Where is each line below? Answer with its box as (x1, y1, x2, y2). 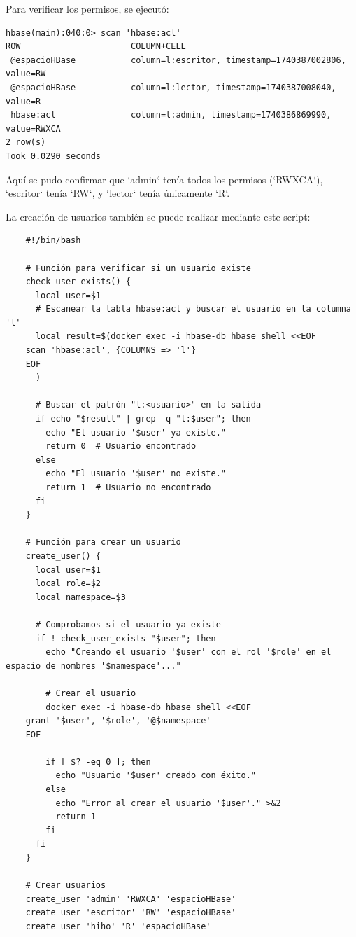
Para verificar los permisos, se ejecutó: (6, 1, 169, 15)
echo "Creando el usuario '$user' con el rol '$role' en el (45, 647, 332, 658)
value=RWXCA (6, 123, 61, 134)
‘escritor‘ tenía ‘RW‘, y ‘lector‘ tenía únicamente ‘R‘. (6, 186, 230, 200)
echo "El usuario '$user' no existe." (45, 468, 226, 479)
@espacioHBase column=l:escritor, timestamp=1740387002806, (10, 55, 346, 65)
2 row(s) (6, 137, 46, 148)
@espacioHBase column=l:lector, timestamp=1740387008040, (10, 82, 336, 92)
